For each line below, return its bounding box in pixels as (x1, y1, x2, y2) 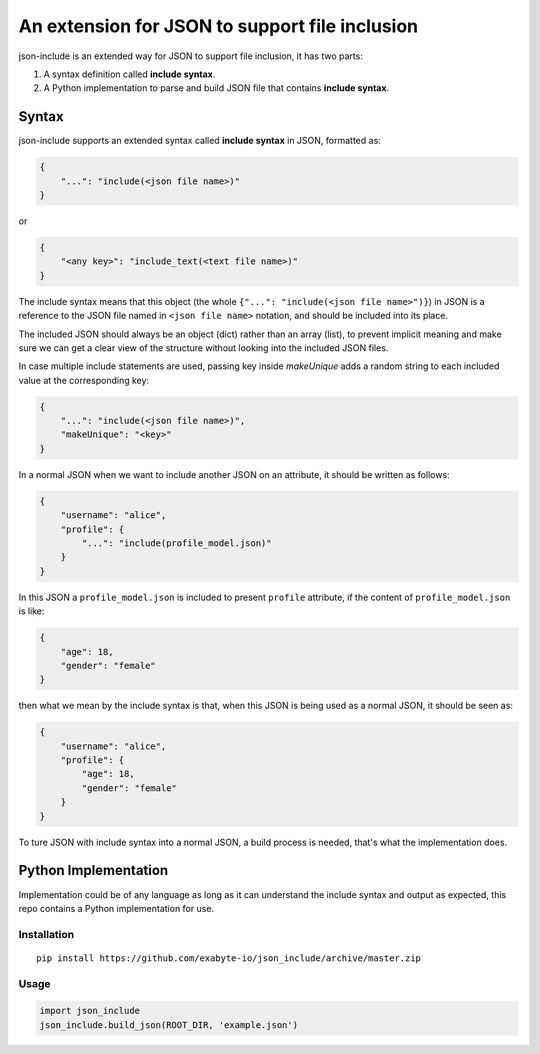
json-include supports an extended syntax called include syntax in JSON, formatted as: (18, 135, 382, 147)
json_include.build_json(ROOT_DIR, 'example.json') (39, 1019, 299, 1030)
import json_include (39, 1005, 140, 1017)
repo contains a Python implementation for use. (18, 902, 215, 914)
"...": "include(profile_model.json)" (81, 537, 272, 549)
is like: (18, 605, 45, 617)
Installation (18, 927, 75, 941)
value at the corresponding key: (18, 374, 150, 386)
